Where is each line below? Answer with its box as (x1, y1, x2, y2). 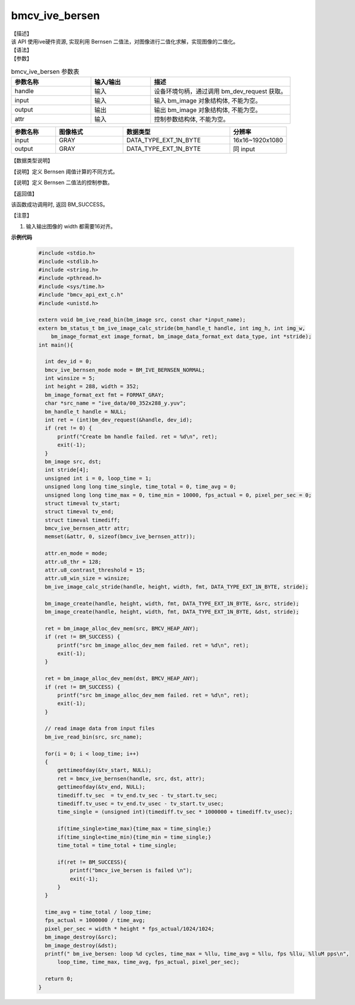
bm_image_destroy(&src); (45, 933, 117, 941)
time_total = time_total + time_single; (57, 842, 177, 849)
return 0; (45, 975, 74, 982)
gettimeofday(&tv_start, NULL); (57, 767, 152, 774)
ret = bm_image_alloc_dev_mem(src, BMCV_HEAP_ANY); (45, 625, 199, 632)
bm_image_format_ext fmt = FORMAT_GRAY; (45, 391, 164, 398)
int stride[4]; (45, 467, 89, 473)
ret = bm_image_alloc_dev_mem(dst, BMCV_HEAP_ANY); (45, 675, 199, 682)
